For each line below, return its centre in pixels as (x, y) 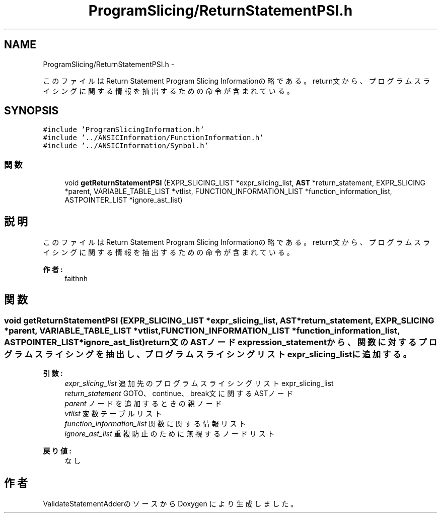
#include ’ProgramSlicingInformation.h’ (124, 130)
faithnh (76, 279)
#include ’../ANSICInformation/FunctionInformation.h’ (153, 138)
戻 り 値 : (57, 451)
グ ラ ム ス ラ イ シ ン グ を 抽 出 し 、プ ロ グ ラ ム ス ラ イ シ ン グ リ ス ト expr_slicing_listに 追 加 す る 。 (208, 354)
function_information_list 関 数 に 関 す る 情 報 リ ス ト (155, 424)
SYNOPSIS (31, 111)
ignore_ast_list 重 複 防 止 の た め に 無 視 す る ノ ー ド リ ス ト (170, 434)
